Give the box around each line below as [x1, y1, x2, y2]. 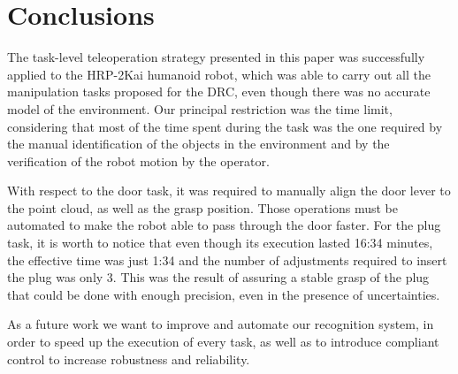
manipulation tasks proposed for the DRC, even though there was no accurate [7, 82, 431, 101]
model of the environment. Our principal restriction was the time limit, [7, 99, 393, 118]
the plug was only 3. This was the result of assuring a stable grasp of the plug [7, 268, 430, 286]
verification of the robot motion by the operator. [7, 151, 270, 170]
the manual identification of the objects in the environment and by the [7, 134, 390, 153]
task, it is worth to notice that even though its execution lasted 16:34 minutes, [7, 233, 433, 252]
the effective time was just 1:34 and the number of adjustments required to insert [7, 250, 447, 269]
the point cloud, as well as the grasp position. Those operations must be [7, 198, 398, 217]
